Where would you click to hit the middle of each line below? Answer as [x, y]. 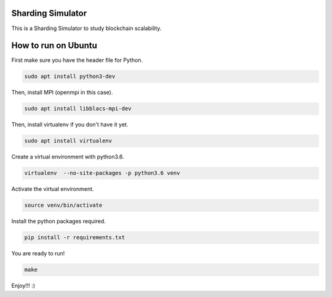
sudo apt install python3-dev [70, 76]
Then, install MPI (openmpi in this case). [62, 93]
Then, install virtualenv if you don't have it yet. [70, 125]
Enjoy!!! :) [23, 286]
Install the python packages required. [58, 222]
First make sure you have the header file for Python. [77, 60]
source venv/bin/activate [63, 205]
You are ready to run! [38, 253]
